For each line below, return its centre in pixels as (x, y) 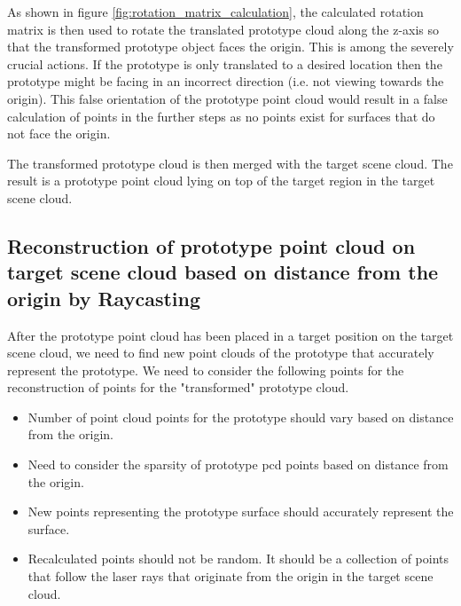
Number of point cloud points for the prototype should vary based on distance (241, 417)
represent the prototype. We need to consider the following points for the (206, 370)
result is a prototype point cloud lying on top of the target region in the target (221, 181)
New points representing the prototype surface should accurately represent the (241, 512)
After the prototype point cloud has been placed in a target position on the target (230, 335)
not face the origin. (59, 134)
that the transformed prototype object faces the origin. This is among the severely (230, 47)
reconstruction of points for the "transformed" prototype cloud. (178, 387)
